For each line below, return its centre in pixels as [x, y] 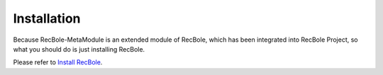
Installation [47, 18]
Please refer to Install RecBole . [58, 62]
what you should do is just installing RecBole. [79, 49]
